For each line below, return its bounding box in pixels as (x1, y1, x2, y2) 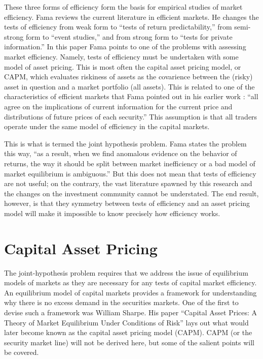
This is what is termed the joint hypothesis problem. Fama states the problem (4, 138, 247, 148)
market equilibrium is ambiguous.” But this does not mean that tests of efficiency (4, 168, 256, 178)
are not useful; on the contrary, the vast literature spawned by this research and (4, 178, 252, 189)
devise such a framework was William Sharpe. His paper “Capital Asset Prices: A (4, 307, 257, 317)
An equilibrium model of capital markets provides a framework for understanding (4, 287, 257, 297)
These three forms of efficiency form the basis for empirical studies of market (4, 2, 243, 12)
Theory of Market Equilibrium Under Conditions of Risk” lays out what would (4, 317, 249, 327)
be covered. (4, 347, 39, 357)
